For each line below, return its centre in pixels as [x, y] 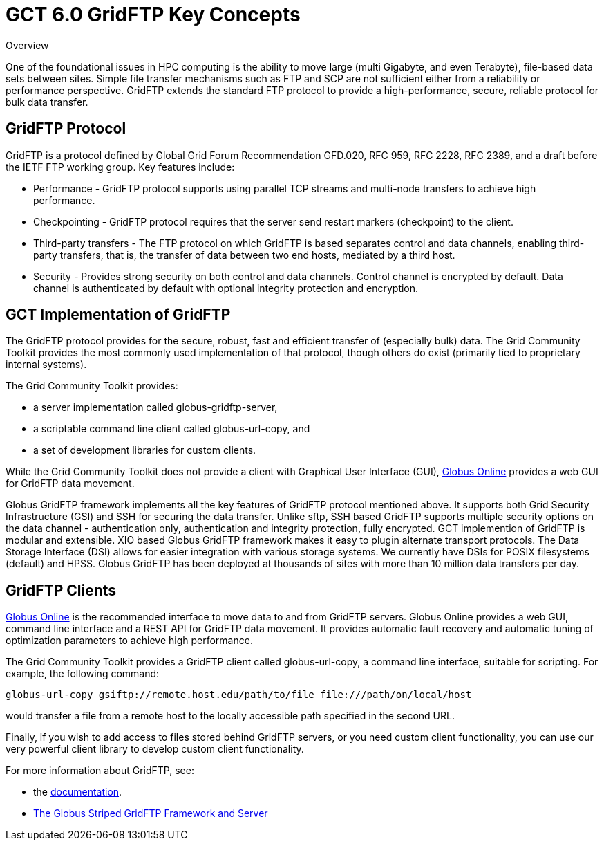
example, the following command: [83, 674]
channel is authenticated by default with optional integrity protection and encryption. [226, 288]
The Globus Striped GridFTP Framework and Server [151, 813]
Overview [27, 45]
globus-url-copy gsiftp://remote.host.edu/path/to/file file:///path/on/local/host [239, 695]
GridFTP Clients [61, 590]
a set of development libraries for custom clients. [145, 450]
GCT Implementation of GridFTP [118, 315]
